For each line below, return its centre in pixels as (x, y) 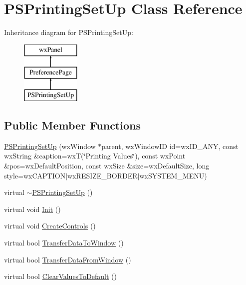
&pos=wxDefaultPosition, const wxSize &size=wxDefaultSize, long (107, 166)
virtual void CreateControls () (50, 226)
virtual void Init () (32, 209)
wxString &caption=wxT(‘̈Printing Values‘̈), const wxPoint (95, 156)
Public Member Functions (72, 125)
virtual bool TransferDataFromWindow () (68, 259)
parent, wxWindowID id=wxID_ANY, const (170, 146)
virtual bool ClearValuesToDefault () (60, 276)
